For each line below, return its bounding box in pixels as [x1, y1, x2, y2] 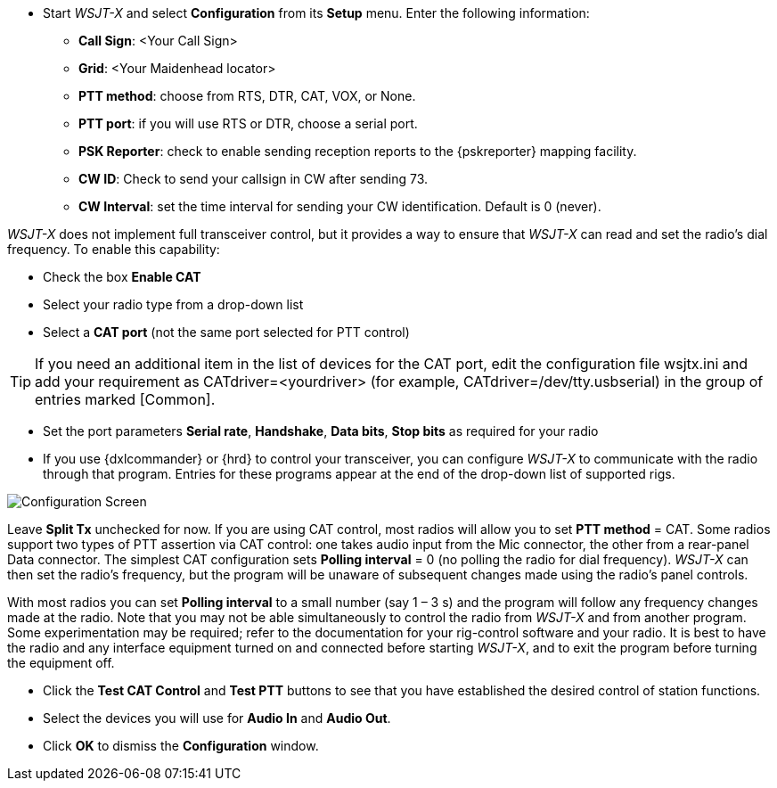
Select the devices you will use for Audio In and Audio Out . [43, 710, 391, 726]
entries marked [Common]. [35, 390, 216, 408]
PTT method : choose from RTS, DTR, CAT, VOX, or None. [78, 88, 416, 103]
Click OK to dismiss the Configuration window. [43, 738, 319, 753]
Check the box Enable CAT [43, 269, 201, 284]
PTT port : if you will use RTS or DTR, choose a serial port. [78, 116, 418, 131]
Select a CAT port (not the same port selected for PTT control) [43, 324, 410, 340]
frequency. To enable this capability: [7, 242, 220, 257]
